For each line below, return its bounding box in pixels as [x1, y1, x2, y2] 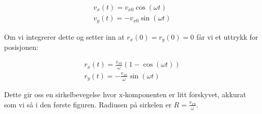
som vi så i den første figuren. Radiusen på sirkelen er [4, 99, 171, 109]
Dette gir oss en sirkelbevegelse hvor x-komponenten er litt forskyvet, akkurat [4, 89, 246, 100]
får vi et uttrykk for [196, 31, 258, 42]
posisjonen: [4, 41, 39, 52]
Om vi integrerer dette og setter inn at [4, 31, 125, 42]
